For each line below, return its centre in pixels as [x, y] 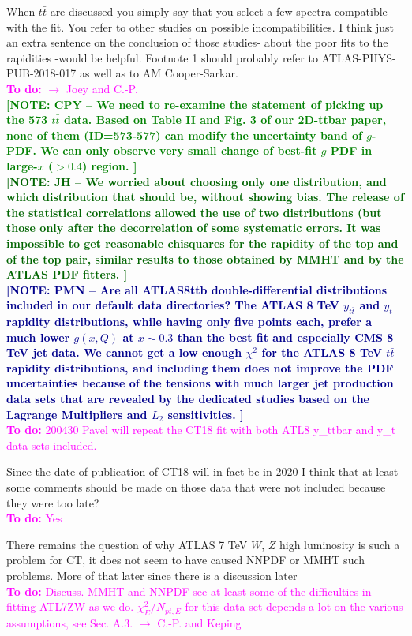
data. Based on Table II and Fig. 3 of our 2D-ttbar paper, [225, 120]
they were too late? [53, 502]
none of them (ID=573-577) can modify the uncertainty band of [184, 135]
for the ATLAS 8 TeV [322, 352]
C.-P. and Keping [199, 622]
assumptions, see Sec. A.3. [70, 622]
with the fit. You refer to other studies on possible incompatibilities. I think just [200, 26]
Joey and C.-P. [102, 88]
